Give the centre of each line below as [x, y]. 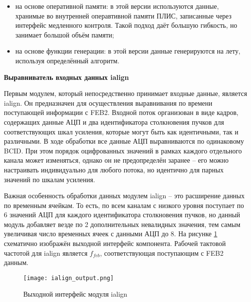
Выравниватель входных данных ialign [67, 77]
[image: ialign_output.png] [69, 278]
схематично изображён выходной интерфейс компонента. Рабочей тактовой [115, 243]
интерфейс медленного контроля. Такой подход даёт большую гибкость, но [126, 25]
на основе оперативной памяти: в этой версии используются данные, [117, 6]
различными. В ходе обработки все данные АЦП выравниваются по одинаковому [124, 141]
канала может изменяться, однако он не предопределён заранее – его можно [116, 160]
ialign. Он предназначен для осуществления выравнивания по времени [108, 103]
